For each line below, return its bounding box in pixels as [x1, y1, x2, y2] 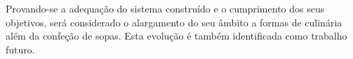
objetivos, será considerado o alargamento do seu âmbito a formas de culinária [6, 15, 342, 29]
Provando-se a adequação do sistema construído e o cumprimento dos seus [6, 1, 325, 15]
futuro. [6, 42, 35, 56]
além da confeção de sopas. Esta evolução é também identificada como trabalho [6, 28, 347, 43]
